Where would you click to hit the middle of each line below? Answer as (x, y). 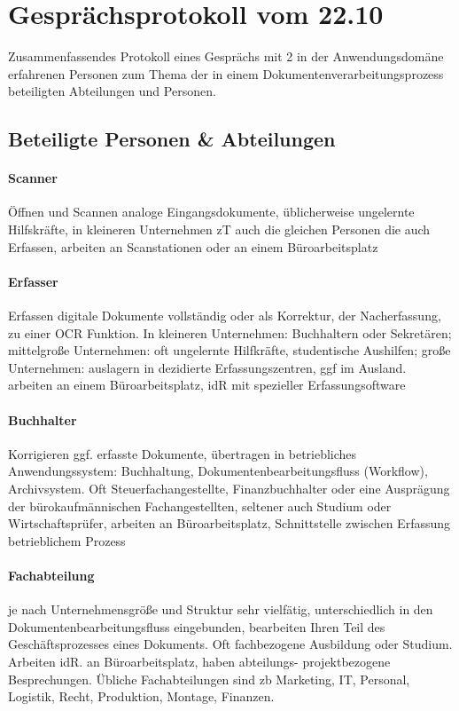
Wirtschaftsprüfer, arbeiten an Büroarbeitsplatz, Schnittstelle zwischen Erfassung (229, 523)
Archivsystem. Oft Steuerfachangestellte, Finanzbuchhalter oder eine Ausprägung (229, 489)
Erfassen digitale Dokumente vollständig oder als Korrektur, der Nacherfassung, (225, 316)
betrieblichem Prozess (67, 540)
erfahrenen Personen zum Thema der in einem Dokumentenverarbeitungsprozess (226, 73)
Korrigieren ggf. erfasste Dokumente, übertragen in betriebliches (183, 453)
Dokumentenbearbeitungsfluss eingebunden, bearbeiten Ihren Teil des (197, 626)
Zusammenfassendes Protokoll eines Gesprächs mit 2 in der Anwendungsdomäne (226, 56)
